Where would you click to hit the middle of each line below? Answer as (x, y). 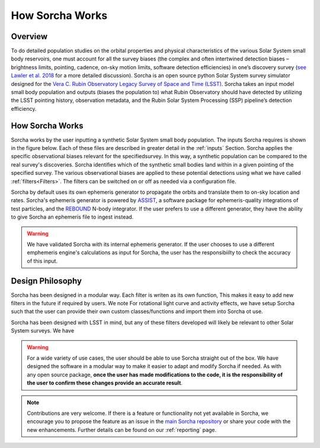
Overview (29, 36)
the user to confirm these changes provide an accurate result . (105, 383)
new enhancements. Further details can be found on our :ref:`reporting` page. (122, 430)
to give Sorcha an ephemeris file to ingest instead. (72, 217)
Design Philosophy (47, 281)
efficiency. (24, 108)
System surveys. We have (42, 331)
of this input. (42, 261)
